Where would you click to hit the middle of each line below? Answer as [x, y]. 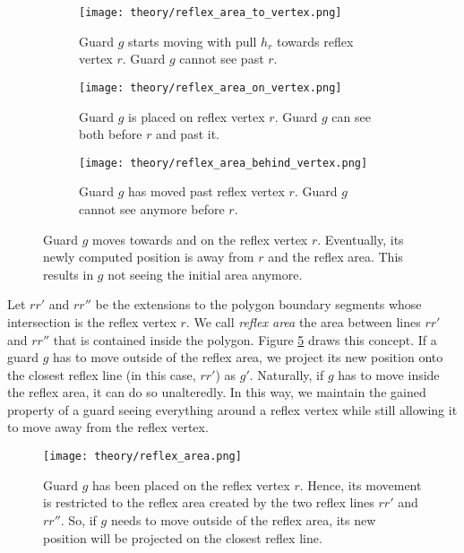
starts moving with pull [193, 41]
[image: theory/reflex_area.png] [142, 457]
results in [69, 274]
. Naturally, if [287, 374]
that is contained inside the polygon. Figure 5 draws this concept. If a [245, 339]
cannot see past [222, 59]
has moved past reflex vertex [206, 191]
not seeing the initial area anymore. [205, 274]
